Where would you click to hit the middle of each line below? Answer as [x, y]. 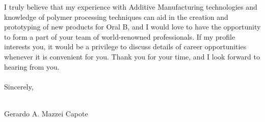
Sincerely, [19, 86]
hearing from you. [32, 66]
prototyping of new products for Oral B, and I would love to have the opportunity [132, 27]
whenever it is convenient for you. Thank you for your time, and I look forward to [132, 56]
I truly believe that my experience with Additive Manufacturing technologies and [131, 7]
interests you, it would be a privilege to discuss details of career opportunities [125, 47]
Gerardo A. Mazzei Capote [46, 113]
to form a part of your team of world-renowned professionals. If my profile [120, 36]
